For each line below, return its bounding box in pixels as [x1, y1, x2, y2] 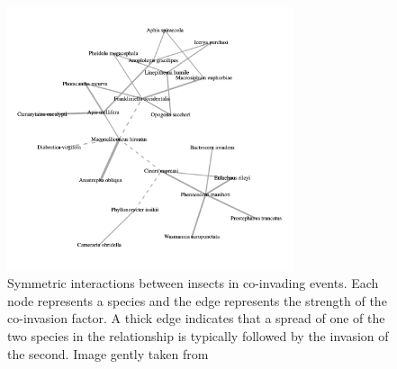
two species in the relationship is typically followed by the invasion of [7, 326, 389, 345]
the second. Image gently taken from [7, 344, 209, 363]
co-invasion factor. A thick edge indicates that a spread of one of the [7, 309, 385, 328]
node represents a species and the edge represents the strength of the [7, 291, 387, 310]
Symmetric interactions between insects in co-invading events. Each [7, 274, 379, 292]
